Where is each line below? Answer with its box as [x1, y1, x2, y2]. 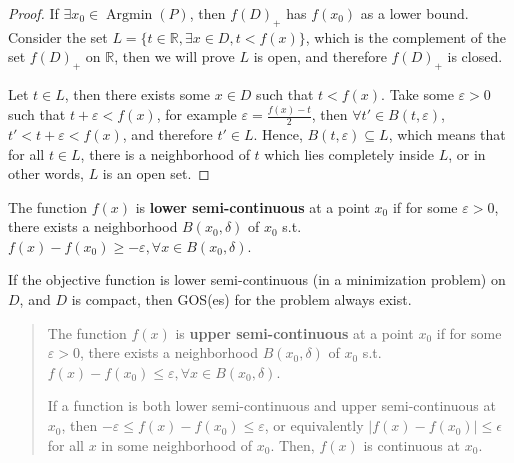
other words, [8, 163, 84, 184]
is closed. [447, 46, 503, 67]
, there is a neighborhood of [80, 143, 250, 164]
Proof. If [8, 3, 59, 23]
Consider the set [8, 26, 108, 47]
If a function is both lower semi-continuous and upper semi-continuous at [47, 395, 496, 416]
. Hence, [253, 123, 303, 144]
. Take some [381, 84, 454, 105]
